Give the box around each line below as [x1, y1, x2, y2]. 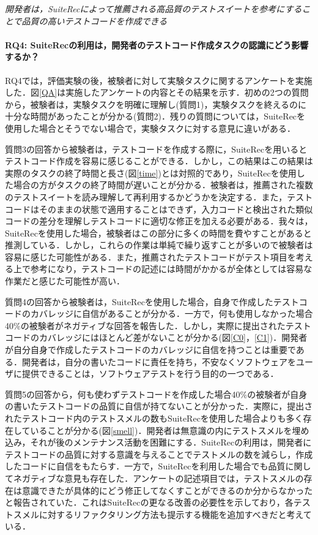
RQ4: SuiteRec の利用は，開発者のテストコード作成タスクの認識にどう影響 [5, 38, 309, 51]
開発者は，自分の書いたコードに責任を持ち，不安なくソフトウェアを [21, 355, 296, 368]
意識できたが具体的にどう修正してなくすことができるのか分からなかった [21, 484, 313, 496]
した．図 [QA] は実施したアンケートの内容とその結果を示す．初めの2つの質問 [5, 86, 309, 99]
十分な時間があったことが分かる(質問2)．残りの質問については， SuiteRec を [5, 110, 306, 123]
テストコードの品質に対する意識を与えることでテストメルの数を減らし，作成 [5, 447, 313, 460]
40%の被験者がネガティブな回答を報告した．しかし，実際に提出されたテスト [5, 319, 311, 332]
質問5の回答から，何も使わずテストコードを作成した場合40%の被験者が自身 [5, 387, 308, 400]
